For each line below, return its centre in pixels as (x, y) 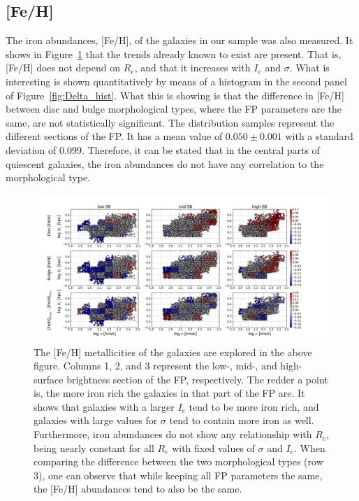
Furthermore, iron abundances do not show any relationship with (173, 434)
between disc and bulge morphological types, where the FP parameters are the (174, 109)
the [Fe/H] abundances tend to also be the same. (138, 489)
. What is (309, 68)
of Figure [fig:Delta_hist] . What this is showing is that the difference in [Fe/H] (175, 95)
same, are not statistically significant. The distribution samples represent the (170, 122)
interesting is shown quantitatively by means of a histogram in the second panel (176, 81)
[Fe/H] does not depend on (63, 68)
